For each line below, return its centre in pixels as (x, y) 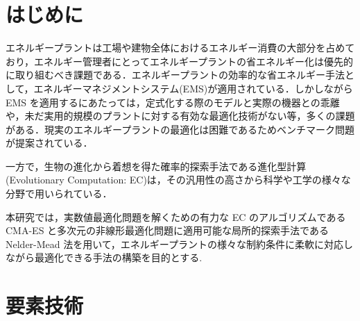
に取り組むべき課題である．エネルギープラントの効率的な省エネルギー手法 (175, 75)
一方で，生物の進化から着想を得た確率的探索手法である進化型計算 (156, 166)
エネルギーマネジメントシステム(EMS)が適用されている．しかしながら (193, 88)
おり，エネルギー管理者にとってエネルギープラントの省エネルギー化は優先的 (180, 61)
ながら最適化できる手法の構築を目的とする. (104, 257)
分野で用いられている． (59, 194)
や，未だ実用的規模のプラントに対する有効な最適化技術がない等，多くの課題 (180, 116)
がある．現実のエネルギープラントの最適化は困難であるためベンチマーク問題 (180, 129)
